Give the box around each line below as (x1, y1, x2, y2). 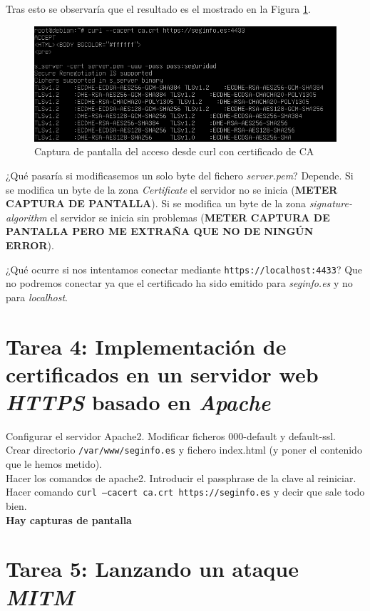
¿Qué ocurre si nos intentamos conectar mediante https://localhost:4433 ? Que (6, 261, 363, 276)
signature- (309, 196, 352, 211)
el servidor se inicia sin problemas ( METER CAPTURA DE (50, 209, 330, 224)
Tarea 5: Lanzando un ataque (6, 554, 299, 583)
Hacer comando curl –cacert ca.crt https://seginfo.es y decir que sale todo (6, 484, 365, 499)
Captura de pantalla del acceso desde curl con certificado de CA (34, 144, 314, 159)
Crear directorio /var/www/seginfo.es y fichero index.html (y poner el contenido (6, 442, 362, 457)
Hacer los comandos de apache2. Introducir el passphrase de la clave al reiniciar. (6, 470, 356, 485)
